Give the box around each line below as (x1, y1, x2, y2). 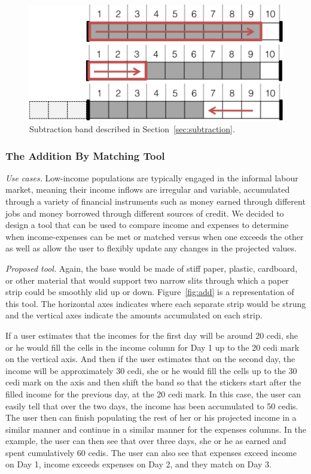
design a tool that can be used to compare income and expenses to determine (5, 218, 289, 231)
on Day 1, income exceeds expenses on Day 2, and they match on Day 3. (5, 458, 272, 470)
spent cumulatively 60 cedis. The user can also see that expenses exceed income (5, 446, 297, 458)
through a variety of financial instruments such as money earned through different (5, 195, 306, 207)
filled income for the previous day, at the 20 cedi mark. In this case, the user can (5, 387, 301, 400)
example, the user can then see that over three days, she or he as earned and (5, 434, 286, 447)
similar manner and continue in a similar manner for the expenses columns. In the (5, 423, 307, 435)
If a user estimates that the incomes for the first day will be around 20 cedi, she (5, 329, 298, 341)
